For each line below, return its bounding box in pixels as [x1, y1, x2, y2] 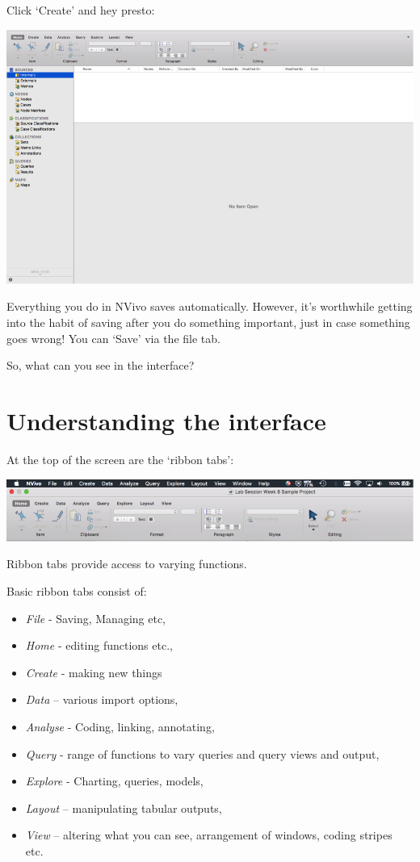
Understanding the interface [6, 404, 326, 437]
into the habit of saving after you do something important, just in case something [6, 314, 410, 331]
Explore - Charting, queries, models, [25, 772, 204, 789]
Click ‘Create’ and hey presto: [6, 2, 155, 18]
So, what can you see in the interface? [6, 357, 195, 374]
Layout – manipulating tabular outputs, [25, 799, 222, 816]
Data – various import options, [25, 691, 178, 708]
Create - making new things [25, 663, 162, 680]
